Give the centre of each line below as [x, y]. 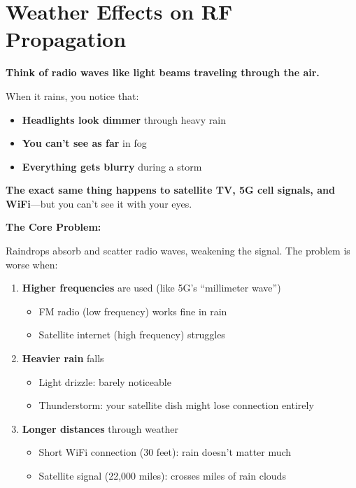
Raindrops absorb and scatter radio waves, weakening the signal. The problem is [178, 251]
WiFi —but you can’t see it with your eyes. [99, 203]
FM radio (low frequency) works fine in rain [133, 311]
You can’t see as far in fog [84, 143]
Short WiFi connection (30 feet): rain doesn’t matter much [165, 452]
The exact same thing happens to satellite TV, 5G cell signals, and [170, 190]
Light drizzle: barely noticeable [105, 381]
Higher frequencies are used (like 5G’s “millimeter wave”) [151, 288]
